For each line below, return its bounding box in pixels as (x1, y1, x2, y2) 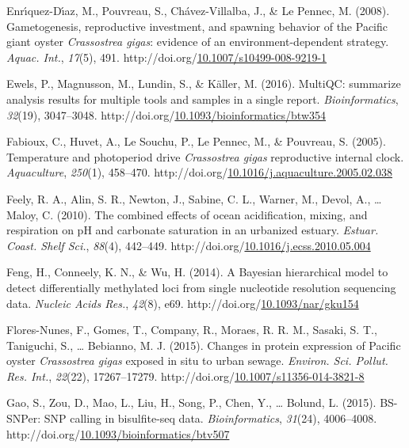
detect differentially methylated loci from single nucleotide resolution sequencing (6, 279, 396, 295)
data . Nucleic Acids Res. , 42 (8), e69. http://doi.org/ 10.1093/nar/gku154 (6, 294, 359, 311)
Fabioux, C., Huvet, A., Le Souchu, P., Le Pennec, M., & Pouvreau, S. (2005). (6, 133, 386, 150)
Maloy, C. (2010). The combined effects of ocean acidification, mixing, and (6, 206, 368, 222)
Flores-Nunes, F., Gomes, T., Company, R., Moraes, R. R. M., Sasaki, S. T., (6, 321, 377, 338)
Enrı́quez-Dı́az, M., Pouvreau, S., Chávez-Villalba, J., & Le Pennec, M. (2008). (6, 2, 390, 18)
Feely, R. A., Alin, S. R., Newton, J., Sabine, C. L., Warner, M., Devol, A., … (6, 190, 382, 207)
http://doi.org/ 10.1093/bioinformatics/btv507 (6, 425, 230, 442)
